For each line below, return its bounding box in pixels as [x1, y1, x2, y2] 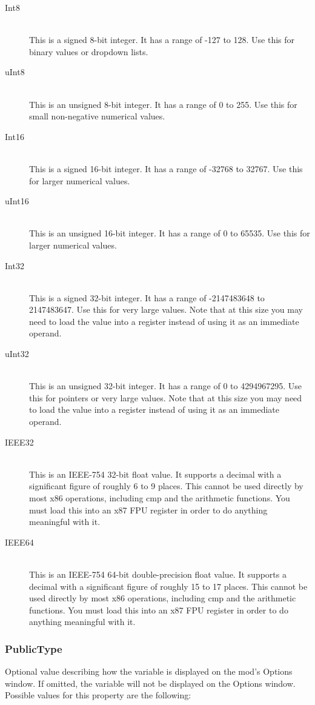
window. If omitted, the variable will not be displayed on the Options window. [5, 677, 296, 689]
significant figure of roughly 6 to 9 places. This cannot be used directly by [29, 479, 303, 492]
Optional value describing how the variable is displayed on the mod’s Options [5, 665, 293, 678]
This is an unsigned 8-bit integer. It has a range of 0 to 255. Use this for [29, 98, 297, 110]
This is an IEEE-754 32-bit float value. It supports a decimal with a [29, 467, 282, 480]
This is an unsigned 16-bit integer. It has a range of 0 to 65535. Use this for [29, 227, 310, 239]
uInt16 [5, 195, 29, 207]
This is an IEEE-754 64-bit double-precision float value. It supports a [29, 567, 287, 580]
